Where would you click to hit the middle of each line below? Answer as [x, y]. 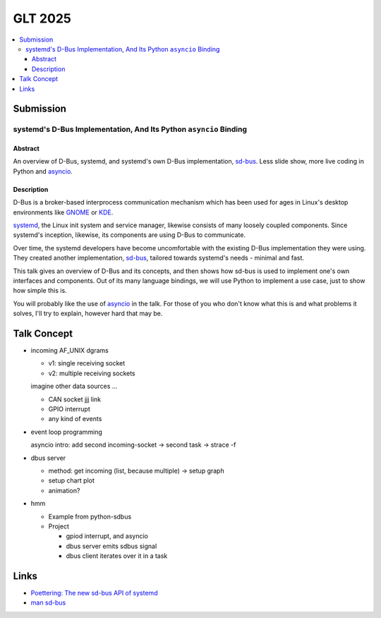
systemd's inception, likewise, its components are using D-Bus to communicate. [129, 235]
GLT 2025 [42, 18]
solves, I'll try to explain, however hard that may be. [88, 313]
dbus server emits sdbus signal [111, 546]
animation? [64, 490]
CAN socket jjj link [75, 399]
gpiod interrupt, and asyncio [107, 536]
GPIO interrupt [69, 409]
